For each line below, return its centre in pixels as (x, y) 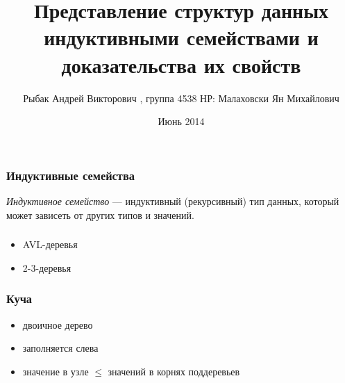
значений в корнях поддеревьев (174, 371)
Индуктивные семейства (70, 175)
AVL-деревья (50, 244)
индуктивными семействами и (181, 37)
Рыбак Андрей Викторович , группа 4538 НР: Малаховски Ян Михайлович (181, 98)
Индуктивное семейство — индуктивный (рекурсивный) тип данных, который (173, 201)
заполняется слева (60, 348)
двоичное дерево (58, 324)
